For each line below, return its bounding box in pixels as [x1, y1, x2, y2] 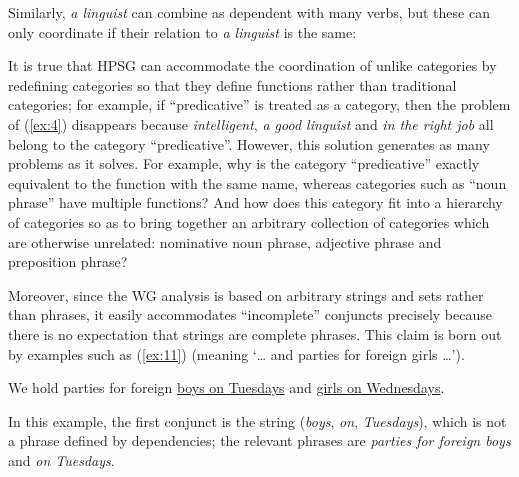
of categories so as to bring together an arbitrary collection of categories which [8, 211, 490, 232]
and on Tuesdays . [8, 449, 115, 470]
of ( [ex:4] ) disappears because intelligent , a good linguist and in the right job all [8, 113, 494, 134]
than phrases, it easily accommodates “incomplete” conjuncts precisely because [8, 304, 492, 325]
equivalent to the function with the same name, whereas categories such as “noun [8, 172, 507, 193]
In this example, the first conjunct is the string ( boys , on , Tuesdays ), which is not [8, 410, 507, 431]
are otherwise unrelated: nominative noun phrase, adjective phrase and [8, 231, 442, 252]
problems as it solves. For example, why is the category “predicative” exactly [8, 153, 480, 174]
